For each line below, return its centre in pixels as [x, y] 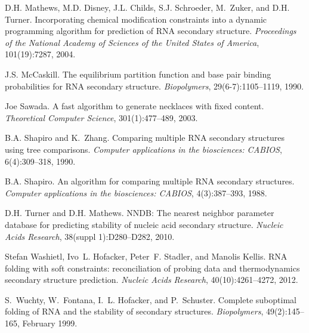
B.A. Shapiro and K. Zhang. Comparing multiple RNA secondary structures [145, 138]
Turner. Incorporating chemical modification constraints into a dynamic [136, 19]
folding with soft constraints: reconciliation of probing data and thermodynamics [152, 268]
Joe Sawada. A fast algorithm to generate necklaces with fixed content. [135, 106]
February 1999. [50, 323]
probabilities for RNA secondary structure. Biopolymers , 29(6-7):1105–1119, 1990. [154, 86]
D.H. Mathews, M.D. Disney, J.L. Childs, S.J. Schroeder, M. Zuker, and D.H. [147, 7]
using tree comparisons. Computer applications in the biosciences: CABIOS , [143, 149]
